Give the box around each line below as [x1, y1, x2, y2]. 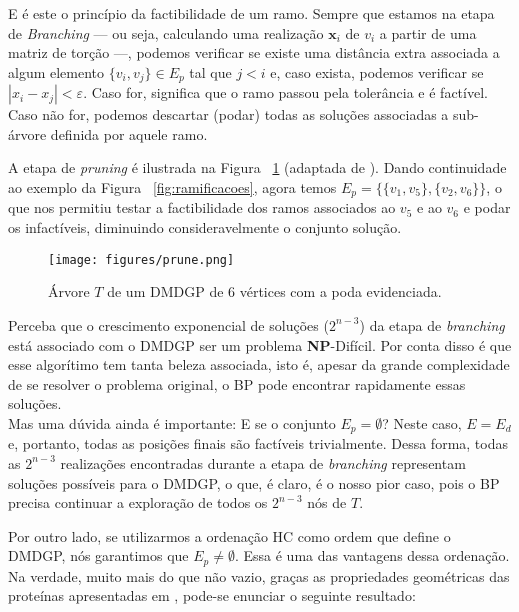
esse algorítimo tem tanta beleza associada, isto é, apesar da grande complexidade [8, 354, 510, 375]
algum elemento [8, 61, 105, 82]
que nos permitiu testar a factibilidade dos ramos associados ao [8, 197, 396, 218]
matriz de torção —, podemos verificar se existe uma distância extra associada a [8, 42, 500, 63]
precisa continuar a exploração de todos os [8, 492, 268, 513]
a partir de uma [379, 22, 477, 43]
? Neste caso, [382, 412, 462, 433]
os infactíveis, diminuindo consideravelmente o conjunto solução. [8, 217, 402, 238]
